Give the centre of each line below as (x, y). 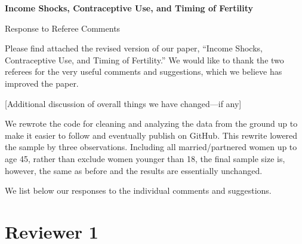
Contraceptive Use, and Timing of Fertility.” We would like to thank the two (144, 60)
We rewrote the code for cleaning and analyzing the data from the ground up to (151, 123)
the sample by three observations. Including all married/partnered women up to (151, 147)
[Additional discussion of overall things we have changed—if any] (123, 103)
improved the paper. (42, 83)
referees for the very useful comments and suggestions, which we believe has (144, 71)
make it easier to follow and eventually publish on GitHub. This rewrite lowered (151, 135)
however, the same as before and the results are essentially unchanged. (134, 170)
